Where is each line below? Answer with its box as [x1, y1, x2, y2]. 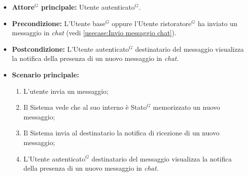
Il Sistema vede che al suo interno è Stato [23, 102, 147, 112]
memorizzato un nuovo [153, 102, 220, 112]
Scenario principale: [12, 69, 79, 79]
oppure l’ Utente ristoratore [111, 18, 192, 28]
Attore [12, 2, 35, 12]
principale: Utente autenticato [41, 2, 135, 12]
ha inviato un [198, 18, 237, 28]
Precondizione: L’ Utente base [12, 18, 106, 28]
